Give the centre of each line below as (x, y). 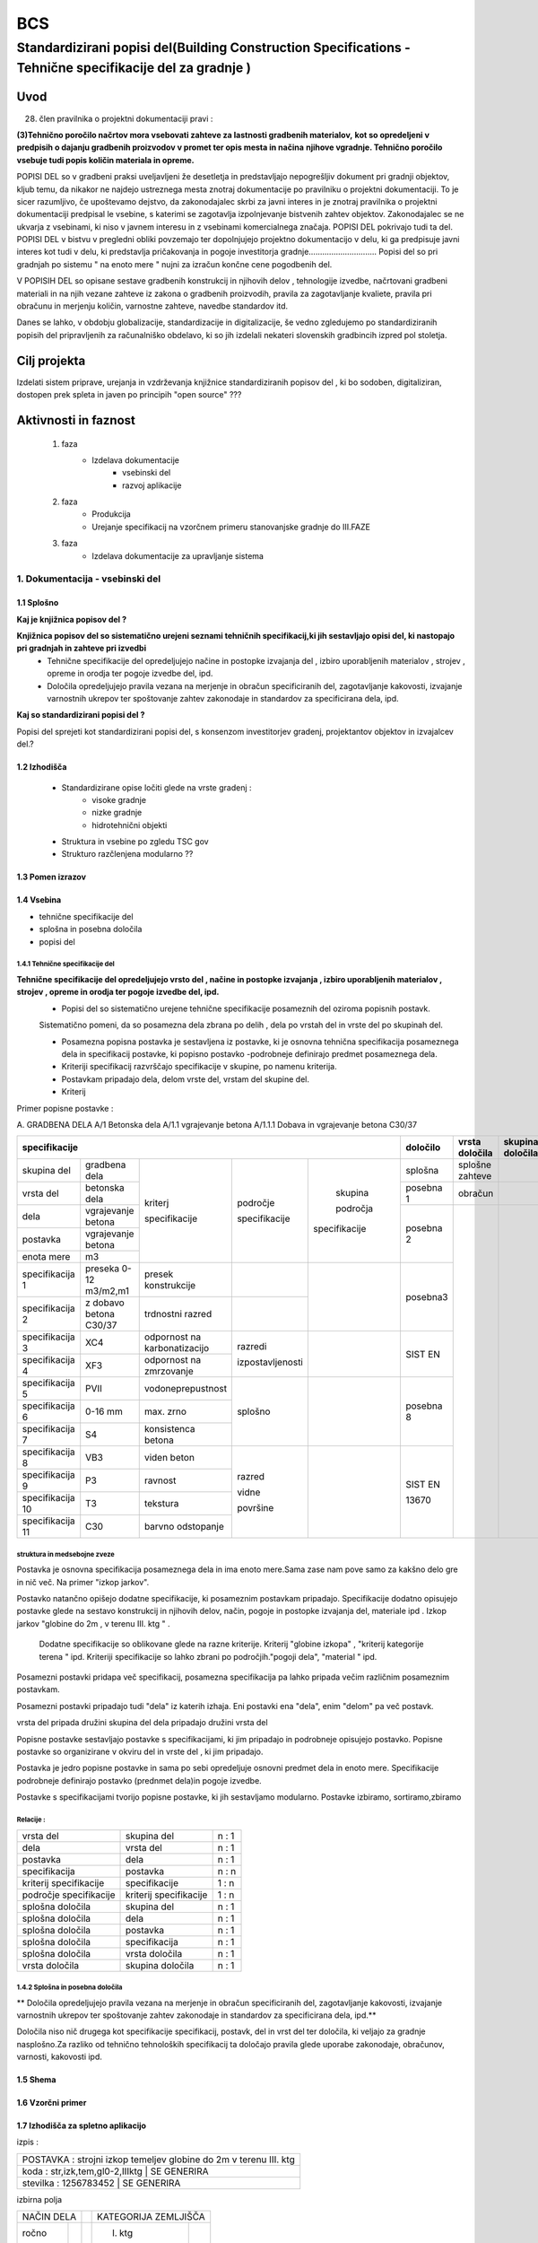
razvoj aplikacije (152, 485)
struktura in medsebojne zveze (66, 1554)
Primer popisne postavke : (65, 1108)
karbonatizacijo (177, 1348)
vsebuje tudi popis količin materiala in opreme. (105, 160)
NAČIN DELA (49, 2217)
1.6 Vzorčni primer (52, 2103)
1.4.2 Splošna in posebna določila (69, 1987)
